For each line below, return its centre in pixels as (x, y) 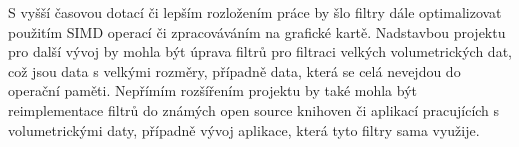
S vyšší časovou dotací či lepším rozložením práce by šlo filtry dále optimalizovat (255, 12)
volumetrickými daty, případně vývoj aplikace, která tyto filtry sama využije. (244, 129)
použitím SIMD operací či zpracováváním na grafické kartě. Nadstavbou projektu (257, 31)
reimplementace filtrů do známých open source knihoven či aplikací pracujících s (254, 109)
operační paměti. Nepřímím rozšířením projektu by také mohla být (213, 90)
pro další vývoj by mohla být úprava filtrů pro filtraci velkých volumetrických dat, (260, 51)
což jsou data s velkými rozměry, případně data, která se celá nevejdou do (234, 70)
